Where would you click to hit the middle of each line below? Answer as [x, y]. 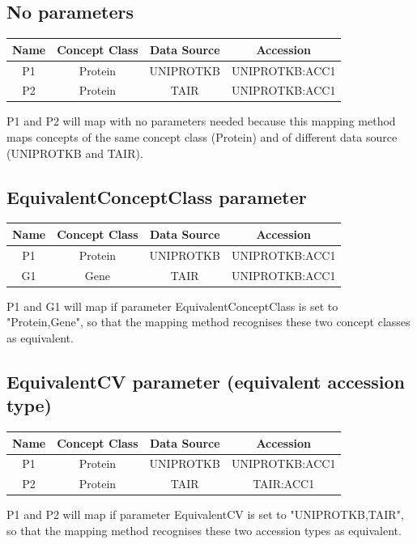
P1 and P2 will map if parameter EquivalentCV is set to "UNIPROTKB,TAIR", [205, 514]
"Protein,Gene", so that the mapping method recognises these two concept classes [208, 322]
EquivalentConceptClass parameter [157, 196]
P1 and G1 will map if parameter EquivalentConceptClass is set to [172, 306]
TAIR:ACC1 [284, 484]
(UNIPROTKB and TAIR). [75, 153]
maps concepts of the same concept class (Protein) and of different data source [202, 137]
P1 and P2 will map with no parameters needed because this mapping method [201, 121]
